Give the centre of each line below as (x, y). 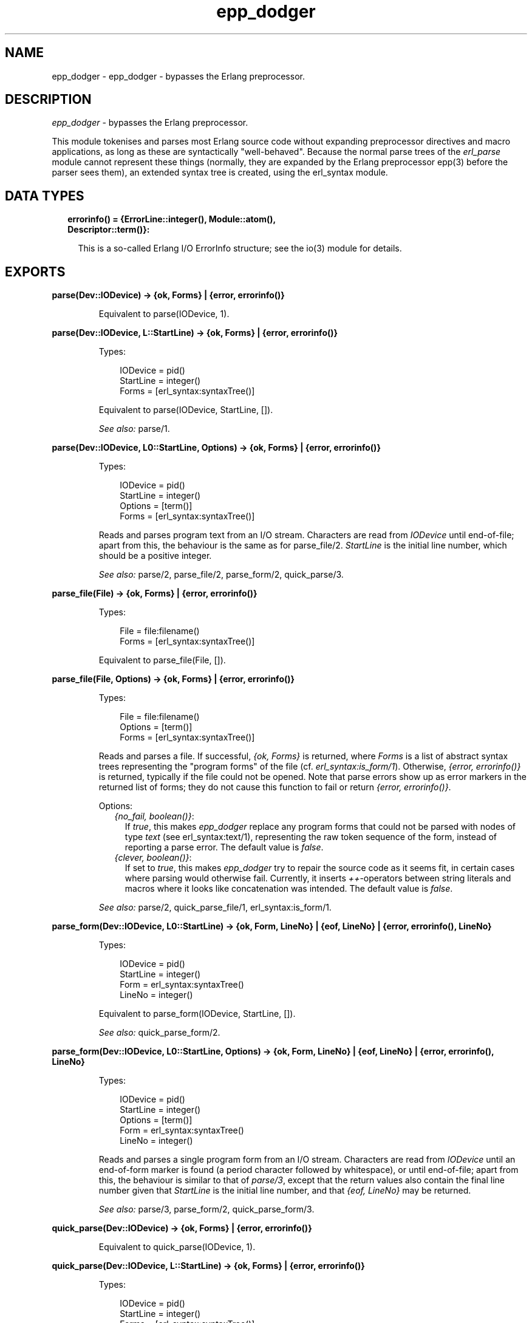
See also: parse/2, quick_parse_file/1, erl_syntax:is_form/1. (215, 908)
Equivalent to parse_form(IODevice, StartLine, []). (197, 1014)
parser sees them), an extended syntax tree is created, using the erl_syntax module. (220, 173)
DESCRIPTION (48, 100)
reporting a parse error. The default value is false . (224, 847)
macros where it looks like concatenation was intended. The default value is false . (289, 889)
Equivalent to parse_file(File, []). (162, 660)
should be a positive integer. (155, 556)
